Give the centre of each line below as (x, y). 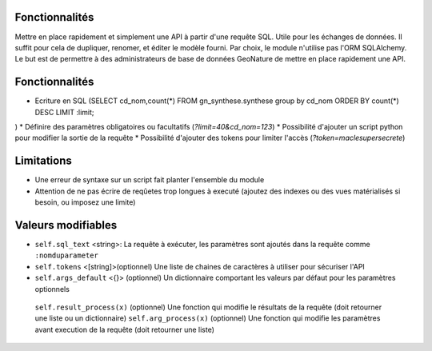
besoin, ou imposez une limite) (85, 202)
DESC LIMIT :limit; (64, 112)
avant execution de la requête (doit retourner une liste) (125, 329)
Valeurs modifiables (66, 225)
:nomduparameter (67, 255)
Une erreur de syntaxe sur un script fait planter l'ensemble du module (150, 180)
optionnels (52, 289)
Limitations (43, 161)
